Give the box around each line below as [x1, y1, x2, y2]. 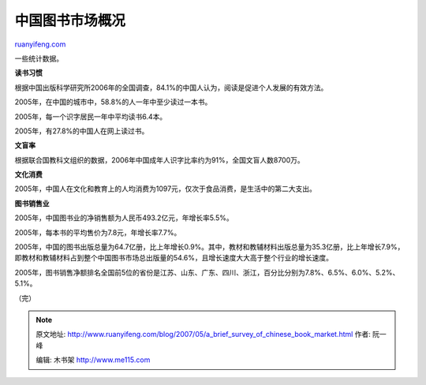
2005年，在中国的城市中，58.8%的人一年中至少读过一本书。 [14, 97, 212, 107]
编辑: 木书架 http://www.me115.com [35, 355, 151, 364]
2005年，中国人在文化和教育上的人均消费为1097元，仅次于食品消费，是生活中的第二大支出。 [14, 184, 317, 193]
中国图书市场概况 [14, 12, 126, 29]
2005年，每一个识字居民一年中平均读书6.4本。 [14, 111, 167, 121]
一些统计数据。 [14, 54, 63, 63]
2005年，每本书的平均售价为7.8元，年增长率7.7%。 [14, 227, 181, 237]
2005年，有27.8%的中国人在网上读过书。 [14, 126, 149, 136]
